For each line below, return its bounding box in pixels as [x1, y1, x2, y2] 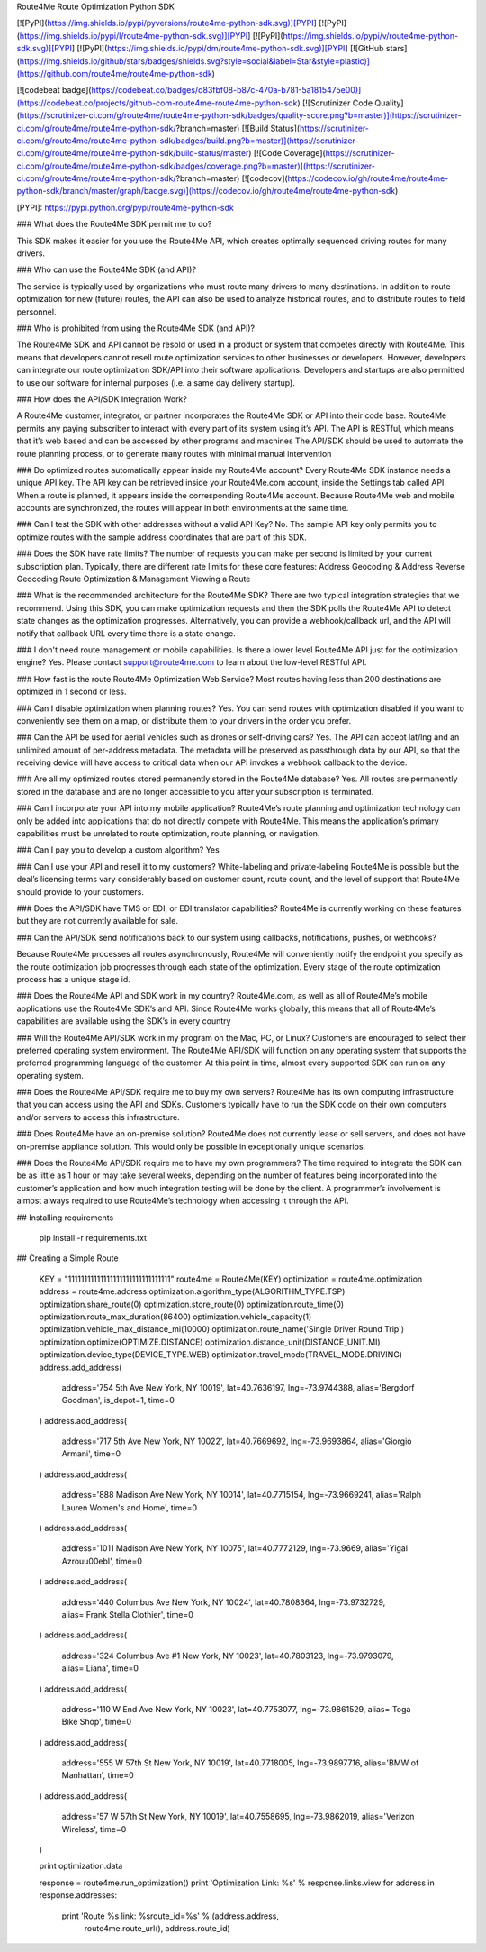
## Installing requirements [16, 1212, 114, 1223]
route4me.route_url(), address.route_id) [84, 1923, 231, 1933]
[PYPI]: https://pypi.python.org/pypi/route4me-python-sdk [16, 202, 234, 213]
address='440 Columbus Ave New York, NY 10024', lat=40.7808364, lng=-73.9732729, [61, 1596, 386, 1608]
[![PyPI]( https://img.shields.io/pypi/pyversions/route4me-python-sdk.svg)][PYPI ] [16, 18, 317, 29]
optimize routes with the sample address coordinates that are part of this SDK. [16, 532, 308, 543]
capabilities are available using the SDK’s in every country [16, 1016, 231, 1026]
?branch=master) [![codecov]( [175, 173, 288, 184]
